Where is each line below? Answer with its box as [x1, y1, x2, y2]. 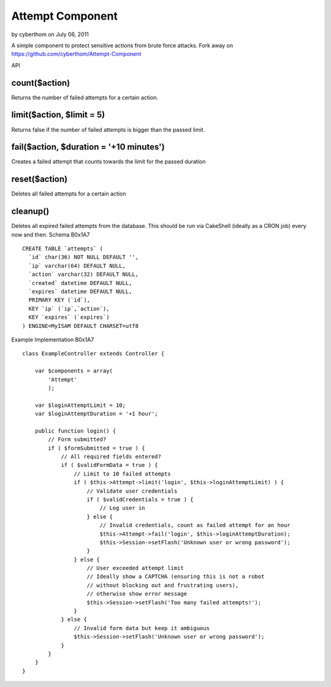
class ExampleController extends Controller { [22, 350, 165, 357]
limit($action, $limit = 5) [11, 110, 105, 120]
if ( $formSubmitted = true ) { [48, 444, 145, 452]
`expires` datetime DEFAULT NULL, [28, 288, 132, 295]
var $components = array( [34, 368, 113, 374]
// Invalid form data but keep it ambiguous [74, 624, 210, 631]
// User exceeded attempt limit [86, 564, 184, 572]
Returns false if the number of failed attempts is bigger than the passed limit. [11, 126, 205, 133]
